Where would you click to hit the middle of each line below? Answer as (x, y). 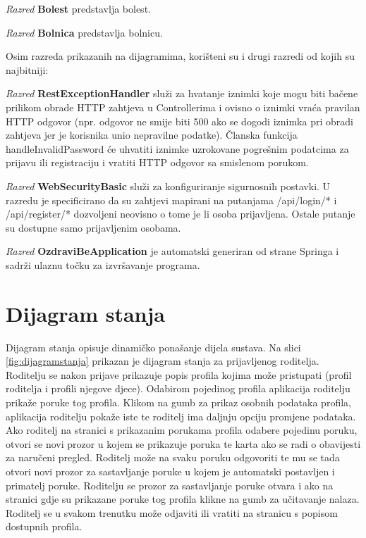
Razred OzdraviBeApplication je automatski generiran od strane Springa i (172, 251)
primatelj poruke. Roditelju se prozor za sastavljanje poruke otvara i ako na (170, 485)
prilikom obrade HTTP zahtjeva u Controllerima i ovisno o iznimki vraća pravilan (183, 107)
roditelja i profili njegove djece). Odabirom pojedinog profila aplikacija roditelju (178, 388)
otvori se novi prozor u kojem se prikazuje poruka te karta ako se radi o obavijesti (183, 443)
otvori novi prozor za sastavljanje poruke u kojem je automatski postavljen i (170, 471)
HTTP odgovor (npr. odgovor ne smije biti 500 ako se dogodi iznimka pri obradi (179, 121)
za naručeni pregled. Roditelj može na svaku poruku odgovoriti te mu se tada (173, 457)
